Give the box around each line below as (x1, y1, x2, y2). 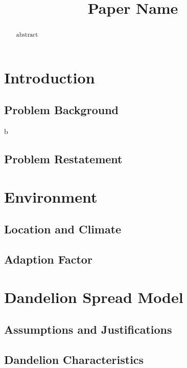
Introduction (4, 67, 95, 88)
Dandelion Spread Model (4, 286, 183, 307)
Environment (4, 186, 98, 207)
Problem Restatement (4, 151, 123, 167)
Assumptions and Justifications (4, 321, 172, 337)
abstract (16, 30, 38, 39)
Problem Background (4, 102, 119, 118)
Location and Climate (4, 221, 122, 237)
